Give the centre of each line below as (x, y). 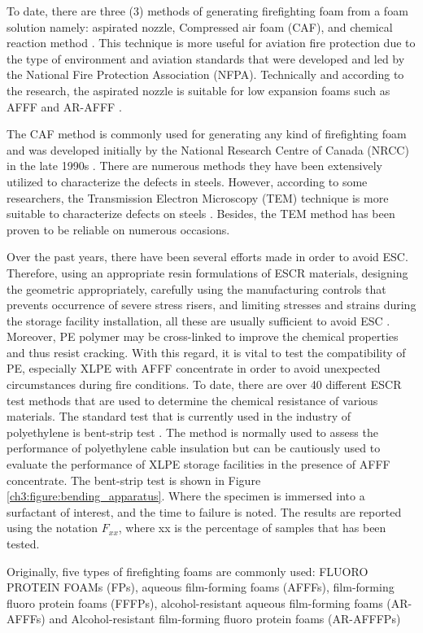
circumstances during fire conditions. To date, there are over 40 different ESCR (204, 384)
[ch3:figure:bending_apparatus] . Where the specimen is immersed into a (186, 496)
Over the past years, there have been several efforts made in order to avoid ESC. (207, 257)
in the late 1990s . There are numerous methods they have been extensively (194, 166)
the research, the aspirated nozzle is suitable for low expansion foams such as (198, 90)
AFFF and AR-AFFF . (64, 106)
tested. (23, 544)
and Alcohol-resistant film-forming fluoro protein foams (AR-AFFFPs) (225, 619)
